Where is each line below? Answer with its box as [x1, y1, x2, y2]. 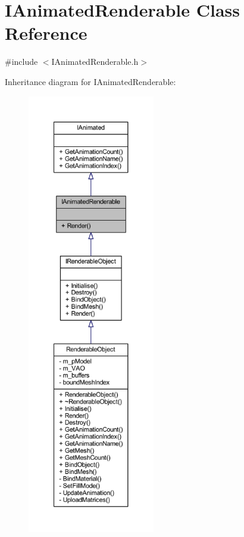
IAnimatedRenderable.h [51, 55, 139, 68]
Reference [5, 21, 87, 45]
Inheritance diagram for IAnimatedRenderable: [5, 75, 176, 87]
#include [5, 55, 38, 68]
